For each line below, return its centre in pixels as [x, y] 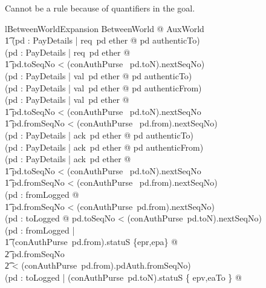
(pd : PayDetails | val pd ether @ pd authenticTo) [99, 75]
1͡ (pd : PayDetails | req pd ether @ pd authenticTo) [102, 40]
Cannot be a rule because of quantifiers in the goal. [100, 8]
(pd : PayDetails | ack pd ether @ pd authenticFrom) [104, 147]
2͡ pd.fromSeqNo [35, 253]
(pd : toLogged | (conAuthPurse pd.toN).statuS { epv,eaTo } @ [123, 277]
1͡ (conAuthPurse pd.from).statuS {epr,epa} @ [91, 242]
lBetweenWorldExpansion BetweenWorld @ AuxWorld [105, 28]
